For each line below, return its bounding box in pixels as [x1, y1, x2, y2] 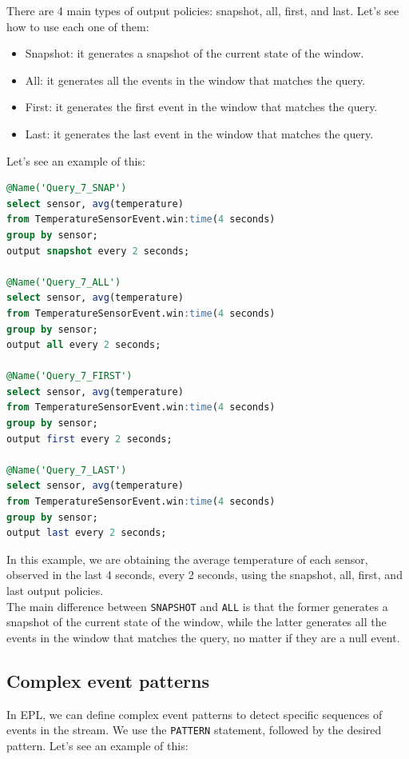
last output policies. [6, 582, 104, 598]
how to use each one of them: [6, 18, 149, 34]
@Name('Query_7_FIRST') [6, 370, 133, 382]
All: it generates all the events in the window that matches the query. [25, 71, 366, 88]
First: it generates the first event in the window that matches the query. [25, 98, 378, 115]
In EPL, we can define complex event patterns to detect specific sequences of [6, 705, 383, 722]
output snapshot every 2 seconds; [6, 245, 190, 257]
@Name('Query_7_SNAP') [6, 182, 127, 194]
